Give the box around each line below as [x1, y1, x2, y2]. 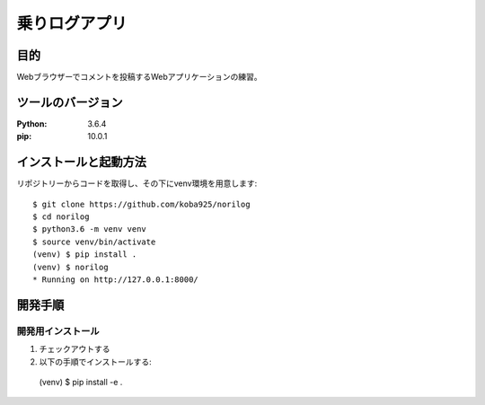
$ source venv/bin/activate [32, 236, 156, 247]
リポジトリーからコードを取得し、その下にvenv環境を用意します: [16, 178, 258, 189]
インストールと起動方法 [16, 154, 147, 170]
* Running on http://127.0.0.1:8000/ [32, 275, 199, 285]
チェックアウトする [39, 344, 110, 355]
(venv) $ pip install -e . [39, 376, 123, 387]
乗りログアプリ [16, 13, 128, 33]
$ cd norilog [32, 212, 90, 222]
